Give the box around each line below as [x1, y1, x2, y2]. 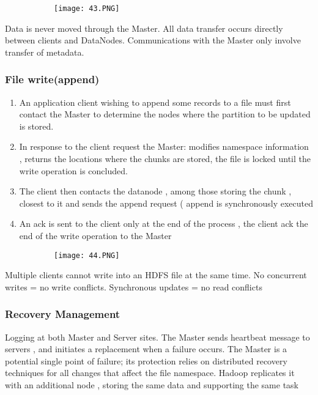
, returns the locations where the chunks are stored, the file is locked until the [19, 152, 311, 165]
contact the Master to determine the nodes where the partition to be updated [19, 108, 311, 120]
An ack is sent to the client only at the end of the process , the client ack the [19, 217, 308, 230]
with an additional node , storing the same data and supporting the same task [5, 378, 298, 391]
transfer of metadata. [5, 45, 84, 58]
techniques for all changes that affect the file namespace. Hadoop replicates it [5, 366, 295, 379]
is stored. [19, 119, 54, 132]
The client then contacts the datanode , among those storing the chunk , [19, 185, 292, 197]
